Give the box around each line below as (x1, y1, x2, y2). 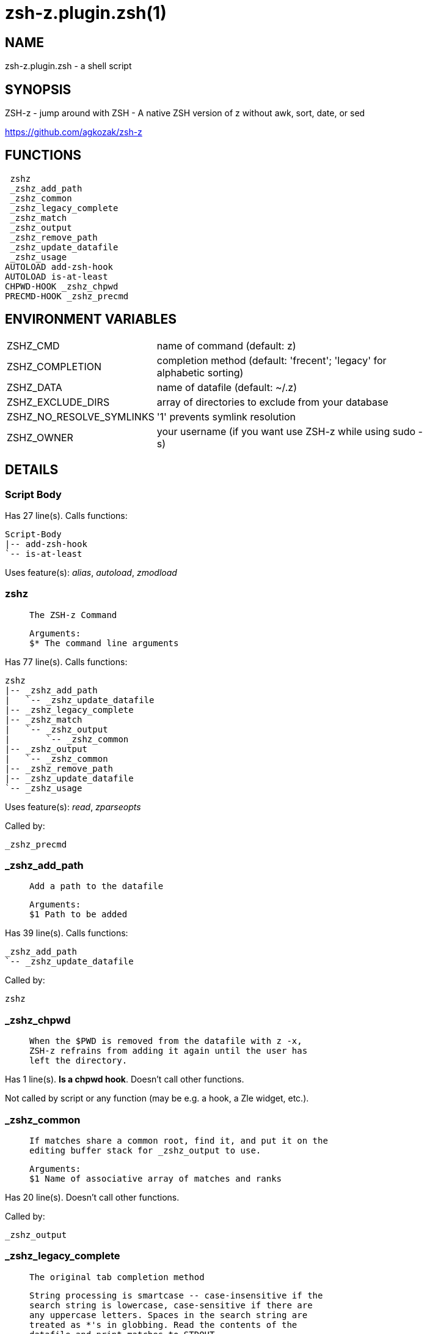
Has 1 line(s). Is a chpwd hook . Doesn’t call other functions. (5, 1074, 244, 1085)
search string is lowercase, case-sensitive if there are (29, 1300, 313, 1310)
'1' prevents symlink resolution (156, 410, 296, 423)
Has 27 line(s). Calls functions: (5, 510, 128, 521)
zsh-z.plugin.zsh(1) (5, 2, 167, 23)
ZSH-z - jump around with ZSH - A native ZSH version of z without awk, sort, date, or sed (5, 108, 365, 119)
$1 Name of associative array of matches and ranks (29, 1173, 282, 1183)
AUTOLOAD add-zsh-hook (5, 261, 114, 272)
